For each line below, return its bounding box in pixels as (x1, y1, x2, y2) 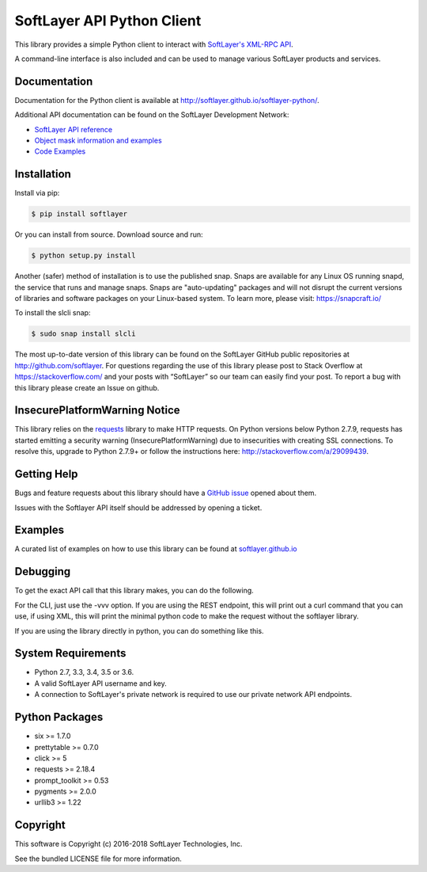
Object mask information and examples (34, 135, 162, 146)
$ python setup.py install (31, 251, 136, 261)
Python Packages (14, 710, 104, 724)
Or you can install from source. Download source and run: (14, 230, 203, 239)
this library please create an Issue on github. (14, 383, 160, 392)
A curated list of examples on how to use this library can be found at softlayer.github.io (14, 544, 298, 554)
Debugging (14, 565, 71, 578)
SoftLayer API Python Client (14, 12, 202, 29)
